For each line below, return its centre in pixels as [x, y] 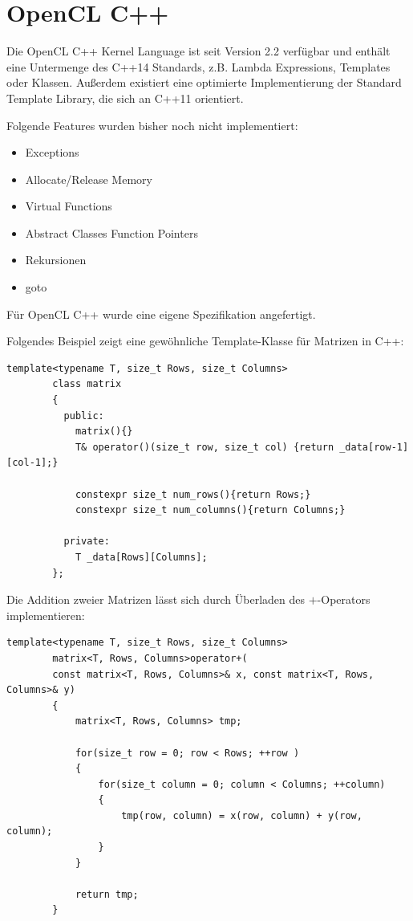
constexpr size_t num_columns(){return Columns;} [210, 510]
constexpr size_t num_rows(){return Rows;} [193, 494]
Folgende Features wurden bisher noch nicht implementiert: [152, 125]
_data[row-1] [374, 447]
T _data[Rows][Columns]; [141, 557]
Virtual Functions [69, 206]
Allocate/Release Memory [89, 179]
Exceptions [52, 152]
